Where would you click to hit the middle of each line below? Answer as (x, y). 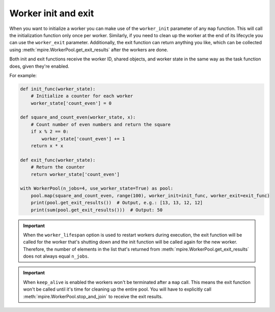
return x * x (47, 146)
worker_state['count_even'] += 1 (83, 139)
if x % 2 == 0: (50, 132)
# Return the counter (58, 167)
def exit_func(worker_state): (58, 160)
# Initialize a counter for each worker (82, 96)
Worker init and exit (52, 13)
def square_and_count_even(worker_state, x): (78, 117)
